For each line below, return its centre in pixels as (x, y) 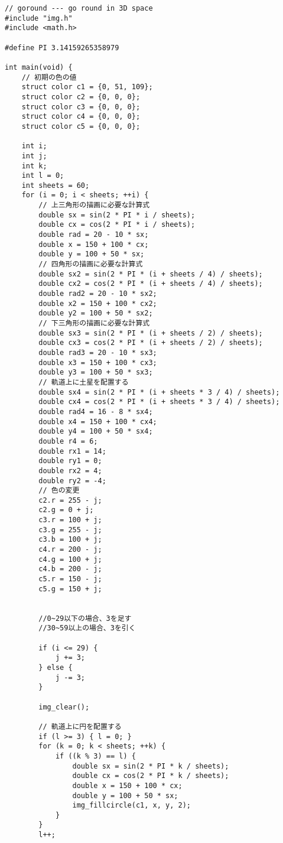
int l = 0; (43, 176)
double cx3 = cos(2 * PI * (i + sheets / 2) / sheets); (151, 343)
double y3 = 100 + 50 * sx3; (96, 372)
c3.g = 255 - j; (70, 530)
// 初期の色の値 (49, 77)
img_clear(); (64, 707)
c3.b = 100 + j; (70, 540)
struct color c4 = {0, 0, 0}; (81, 117)
